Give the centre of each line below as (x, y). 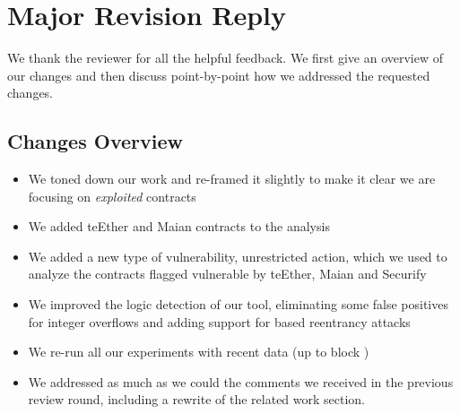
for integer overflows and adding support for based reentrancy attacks (219, 321)
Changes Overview (95, 141)
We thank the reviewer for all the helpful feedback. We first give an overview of (225, 58)
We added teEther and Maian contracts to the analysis (179, 226)
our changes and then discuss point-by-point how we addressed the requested (219, 75)
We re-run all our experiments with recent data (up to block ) (199, 352)
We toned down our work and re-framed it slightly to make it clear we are (232, 179)
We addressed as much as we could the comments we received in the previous (241, 381)
